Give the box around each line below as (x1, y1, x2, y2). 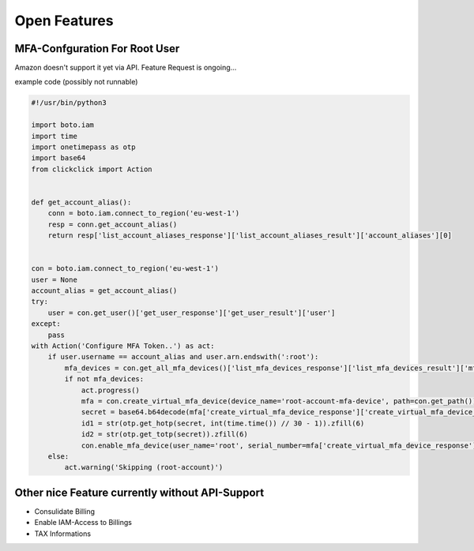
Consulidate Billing (34, 506, 95, 516)
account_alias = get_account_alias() (31, 287, 178, 295)
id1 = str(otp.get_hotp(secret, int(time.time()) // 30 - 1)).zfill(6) (81, 418, 365, 428)
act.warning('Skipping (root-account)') (64, 463, 224, 472)
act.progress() (81, 385, 140, 395)
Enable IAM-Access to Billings (34, 518, 132, 527)
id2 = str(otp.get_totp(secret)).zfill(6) (81, 430, 248, 439)
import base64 (31, 154, 86, 163)
